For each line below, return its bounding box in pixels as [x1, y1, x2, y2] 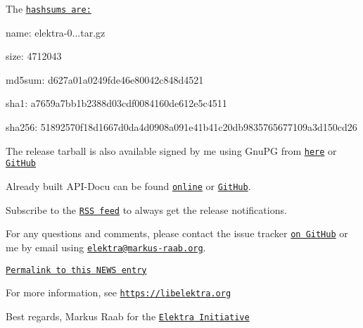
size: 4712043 [6, 49, 62, 63]
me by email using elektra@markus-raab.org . [6, 239, 206, 254]
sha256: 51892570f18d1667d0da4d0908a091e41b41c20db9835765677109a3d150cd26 [6, 120, 357, 134]
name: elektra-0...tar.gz [6, 25, 106, 39]
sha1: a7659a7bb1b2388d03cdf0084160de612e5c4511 [6, 96, 227, 111]
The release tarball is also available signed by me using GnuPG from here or [6, 143, 337, 158]
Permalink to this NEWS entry [6, 265, 147, 275]
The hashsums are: [6, 1, 91, 15]
